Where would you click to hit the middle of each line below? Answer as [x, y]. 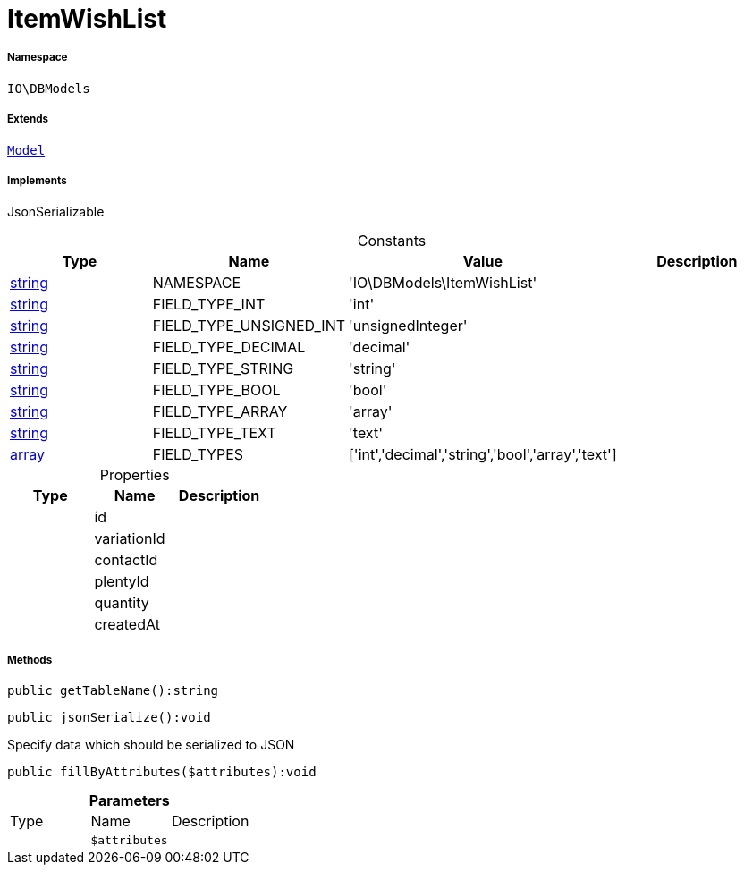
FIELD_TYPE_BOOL [216, 390]
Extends [28, 119]
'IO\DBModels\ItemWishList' [443, 283]
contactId [126, 560]
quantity [122, 603]
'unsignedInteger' [408, 326]
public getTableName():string [113, 691]
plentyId [122, 582]
